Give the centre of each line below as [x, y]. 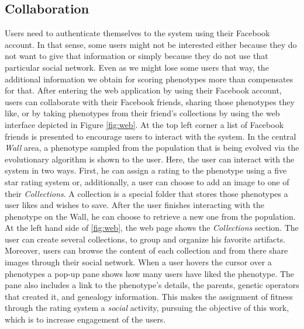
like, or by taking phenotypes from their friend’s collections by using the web [142, 113]
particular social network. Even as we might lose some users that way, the [137, 67]
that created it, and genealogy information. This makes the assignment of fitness [149, 296]
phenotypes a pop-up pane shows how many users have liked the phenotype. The [150, 273]
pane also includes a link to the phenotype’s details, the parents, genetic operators [152, 285]
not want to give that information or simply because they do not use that [137, 56]
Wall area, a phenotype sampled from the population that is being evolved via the [152, 148]
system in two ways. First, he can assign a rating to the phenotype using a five [146, 170]
